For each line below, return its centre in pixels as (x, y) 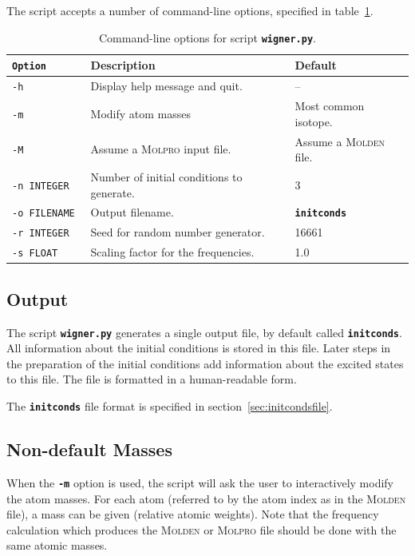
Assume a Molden (340, 141)
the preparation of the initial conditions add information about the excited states (205, 363)
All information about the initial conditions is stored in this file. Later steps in (199, 348)
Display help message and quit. (166, 86)
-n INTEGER (41, 186)
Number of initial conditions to (166, 176)
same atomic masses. (57, 545)
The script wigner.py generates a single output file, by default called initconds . (204, 332)
